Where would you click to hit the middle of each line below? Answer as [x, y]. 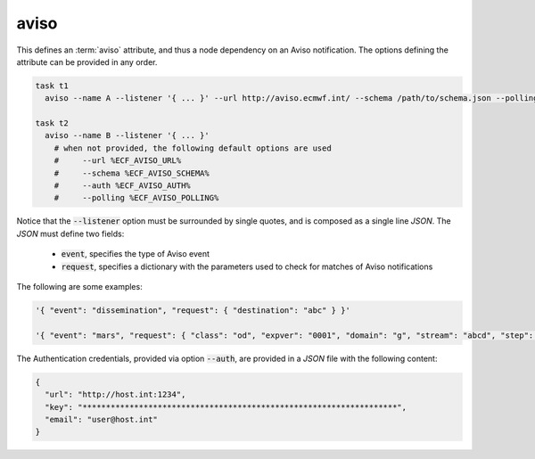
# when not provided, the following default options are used [193, 148]
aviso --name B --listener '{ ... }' [127, 135]
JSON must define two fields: [70, 234]
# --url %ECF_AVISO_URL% [118, 161]
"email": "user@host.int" [101, 419]
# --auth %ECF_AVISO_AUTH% [122, 186]
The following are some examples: [79, 286]
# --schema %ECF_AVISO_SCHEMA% [132, 173]
